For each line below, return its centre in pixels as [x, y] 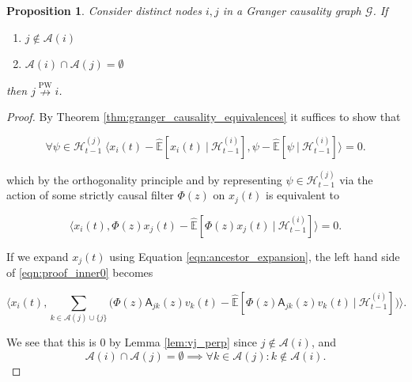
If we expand [38, 256]
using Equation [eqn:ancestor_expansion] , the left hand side [255, 256]
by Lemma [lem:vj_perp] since [183, 342]
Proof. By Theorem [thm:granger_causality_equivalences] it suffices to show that [204, 117]
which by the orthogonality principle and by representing [144, 179]
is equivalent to [302, 195]
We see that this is [51, 342]
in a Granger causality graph [292, 10]
